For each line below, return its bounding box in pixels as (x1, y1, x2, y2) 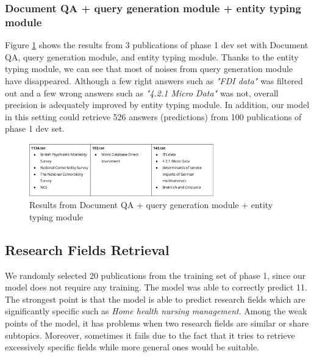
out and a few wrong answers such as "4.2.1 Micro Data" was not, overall (5, 86, 279, 99)
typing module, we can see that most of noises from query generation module (5, 62, 293, 75)
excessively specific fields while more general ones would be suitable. (5, 341, 259, 353)
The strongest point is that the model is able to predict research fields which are (5, 292, 305, 305)
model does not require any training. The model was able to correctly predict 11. (5, 281, 307, 294)
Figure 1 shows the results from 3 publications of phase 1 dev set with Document (5, 38, 309, 51)
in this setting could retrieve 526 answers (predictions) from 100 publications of (5, 110, 302, 123)
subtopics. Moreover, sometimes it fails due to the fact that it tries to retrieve (5, 328, 295, 341)
